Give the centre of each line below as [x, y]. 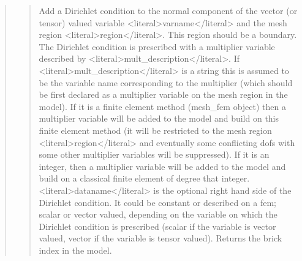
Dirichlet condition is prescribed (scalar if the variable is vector [157, 226]
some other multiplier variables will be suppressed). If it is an [154, 154]
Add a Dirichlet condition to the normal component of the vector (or [168, 10]
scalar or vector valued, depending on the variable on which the [158, 214]
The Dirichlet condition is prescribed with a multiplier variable [157, 46]
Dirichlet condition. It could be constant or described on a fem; [158, 202]
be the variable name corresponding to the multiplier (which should [166, 82]
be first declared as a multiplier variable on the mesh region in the [163, 94]
